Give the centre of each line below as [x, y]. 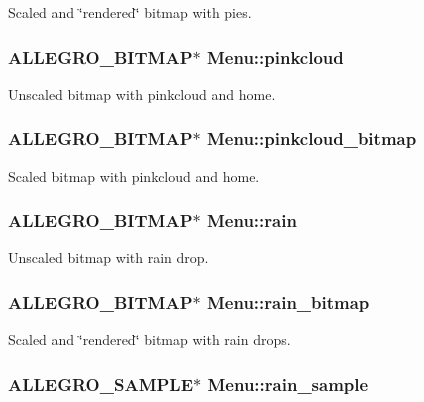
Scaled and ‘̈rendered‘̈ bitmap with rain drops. [149, 339]
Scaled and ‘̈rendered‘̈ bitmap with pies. [130, 12]
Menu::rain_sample [288, 383]
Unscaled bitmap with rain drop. [108, 257]
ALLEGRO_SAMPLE [101, 383]
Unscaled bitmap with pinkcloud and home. [142, 93]
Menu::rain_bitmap [288, 301]
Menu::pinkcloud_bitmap [311, 138]
